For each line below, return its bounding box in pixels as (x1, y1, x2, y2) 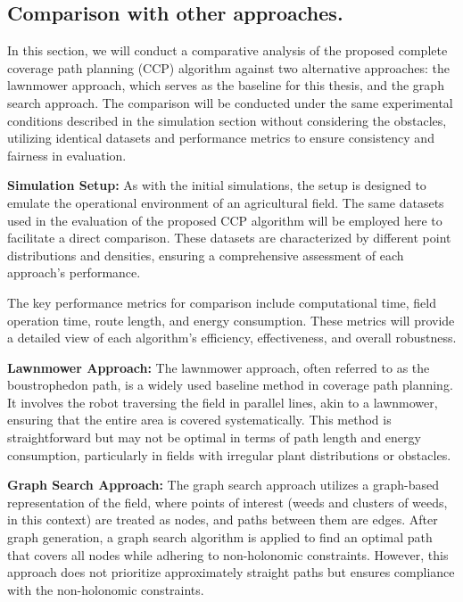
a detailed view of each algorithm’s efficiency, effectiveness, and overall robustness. (7, 328, 457, 347)
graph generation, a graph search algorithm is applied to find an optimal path (7, 528, 433, 547)
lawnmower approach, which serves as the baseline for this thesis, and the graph (7, 76, 444, 95)
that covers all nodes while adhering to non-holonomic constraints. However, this (7, 545, 449, 564)
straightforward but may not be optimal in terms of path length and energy (7, 428, 421, 447)
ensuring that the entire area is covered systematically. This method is (7, 410, 392, 429)
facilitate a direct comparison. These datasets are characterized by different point (7, 228, 451, 247)
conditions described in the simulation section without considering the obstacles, (7, 111, 447, 129)
